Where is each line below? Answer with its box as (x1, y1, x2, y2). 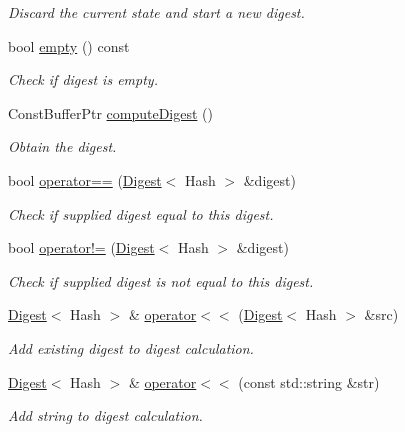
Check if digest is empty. (8, 69, 158, 90)
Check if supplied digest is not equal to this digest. (8, 270, 314, 291)
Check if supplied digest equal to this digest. (8, 203, 274, 224)
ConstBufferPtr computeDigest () (8, 102, 213, 123)
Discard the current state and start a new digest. (8, 2, 305, 22)
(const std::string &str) (238, 371, 380, 392)
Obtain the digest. (8, 136, 117, 157)
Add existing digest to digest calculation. (8, 337, 254, 358)
